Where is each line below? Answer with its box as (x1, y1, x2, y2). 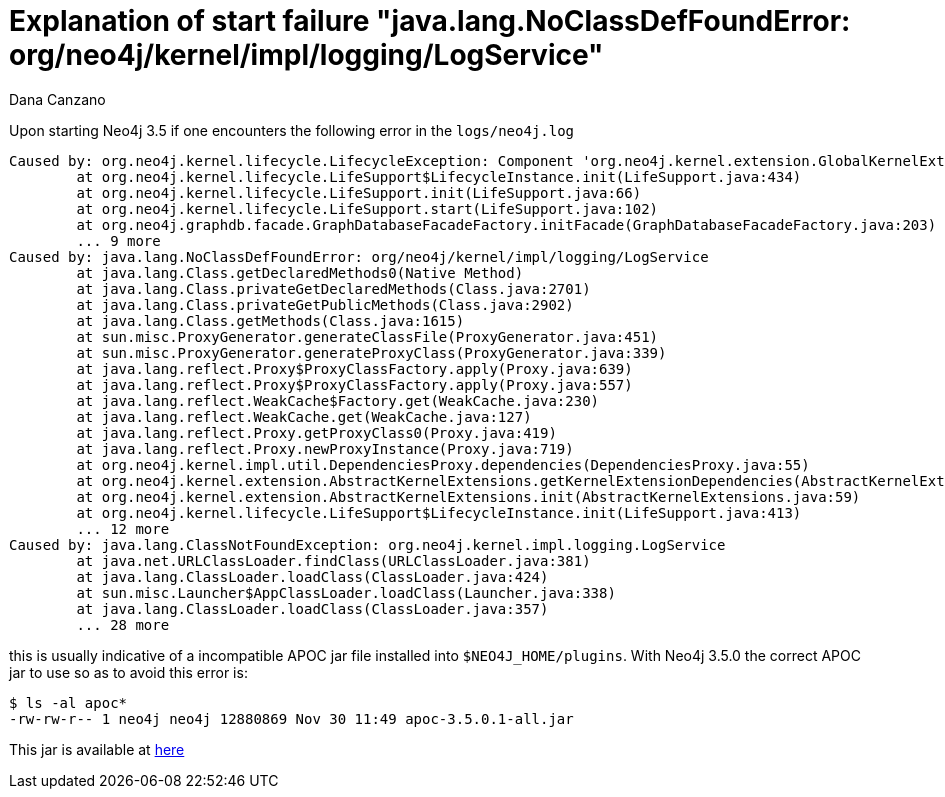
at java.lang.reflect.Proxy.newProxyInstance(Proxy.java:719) (76, 440, 574, 457)
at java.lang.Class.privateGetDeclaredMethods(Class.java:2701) (76, 280, 591, 297)
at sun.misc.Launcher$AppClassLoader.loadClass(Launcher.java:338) (76, 584, 616, 601)
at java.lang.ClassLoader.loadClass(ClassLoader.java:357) (76, 600, 549, 617)
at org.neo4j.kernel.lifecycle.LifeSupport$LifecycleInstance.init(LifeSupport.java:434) (76, 168, 802, 185)
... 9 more (76, 232, 161, 249)
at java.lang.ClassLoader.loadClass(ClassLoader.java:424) (76, 568, 549, 585)
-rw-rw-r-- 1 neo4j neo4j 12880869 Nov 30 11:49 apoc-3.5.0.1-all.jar (9, 710, 574, 727)
